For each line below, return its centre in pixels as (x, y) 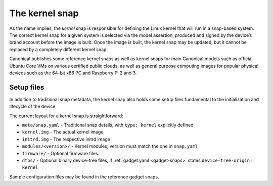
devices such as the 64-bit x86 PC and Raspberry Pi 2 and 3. (73, 73)
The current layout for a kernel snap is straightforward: (66, 116)
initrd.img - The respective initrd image (66, 139)
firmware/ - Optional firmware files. (61, 153)
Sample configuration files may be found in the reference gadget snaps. (84, 176)
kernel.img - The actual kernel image (63, 132)
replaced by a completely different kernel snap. (59, 49)
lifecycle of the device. (33, 107)
